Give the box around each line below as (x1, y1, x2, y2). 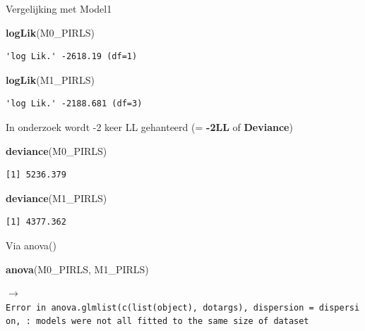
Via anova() (6, 237, 56, 252)
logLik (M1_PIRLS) (6, 72, 95, 87)
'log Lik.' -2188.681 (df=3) (6, 99, 143, 109)
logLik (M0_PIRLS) (6, 25, 95, 39)
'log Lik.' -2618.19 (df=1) (6, 51, 138, 62)
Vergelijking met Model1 (6, 1, 112, 15)
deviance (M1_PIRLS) (6, 190, 107, 205)
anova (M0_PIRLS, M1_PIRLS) (6, 261, 149, 276)
